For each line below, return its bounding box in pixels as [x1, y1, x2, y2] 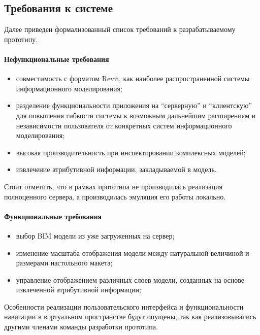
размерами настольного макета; [16, 257, 113, 268]
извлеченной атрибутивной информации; [16, 284, 141, 295]
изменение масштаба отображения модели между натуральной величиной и [16, 247, 249, 258]
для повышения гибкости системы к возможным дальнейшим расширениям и [16, 110, 256, 120]
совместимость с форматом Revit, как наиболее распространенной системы [16, 73, 250, 84]
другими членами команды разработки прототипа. [4, 321, 158, 332]
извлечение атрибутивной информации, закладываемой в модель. [16, 164, 217, 175]
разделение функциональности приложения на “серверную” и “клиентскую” [16, 100, 252, 111]
